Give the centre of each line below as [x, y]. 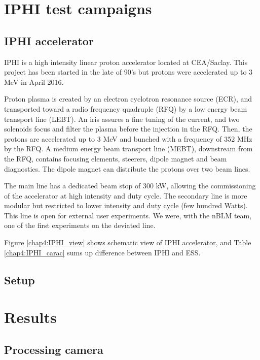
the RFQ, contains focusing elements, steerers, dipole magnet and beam [116, 158]
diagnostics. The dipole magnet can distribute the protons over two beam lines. [127, 168]
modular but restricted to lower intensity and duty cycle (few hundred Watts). [126, 205]
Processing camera [54, 349]
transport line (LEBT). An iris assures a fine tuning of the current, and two [122, 119]
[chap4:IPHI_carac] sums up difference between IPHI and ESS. [102, 252]
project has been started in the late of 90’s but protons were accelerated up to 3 [128, 72]
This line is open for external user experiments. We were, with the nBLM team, [128, 215]
